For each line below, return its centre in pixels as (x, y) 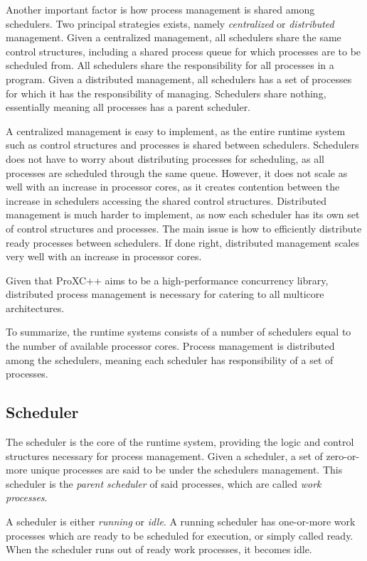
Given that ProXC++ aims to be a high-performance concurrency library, (167, 280)
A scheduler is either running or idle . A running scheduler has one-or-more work (181, 522)
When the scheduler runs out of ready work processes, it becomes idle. (159, 549)
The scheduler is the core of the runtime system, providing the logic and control (180, 442)
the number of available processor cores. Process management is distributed (170, 346)
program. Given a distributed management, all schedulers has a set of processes (179, 79)
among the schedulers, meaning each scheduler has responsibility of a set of (170, 359)
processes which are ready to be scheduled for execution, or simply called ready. (180, 535)
